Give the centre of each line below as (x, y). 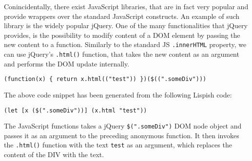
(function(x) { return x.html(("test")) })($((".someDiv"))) (105, 79)
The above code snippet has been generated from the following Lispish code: (118, 94)
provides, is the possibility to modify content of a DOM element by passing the (122, 35)
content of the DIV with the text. (54, 154)
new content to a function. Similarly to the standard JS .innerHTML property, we (125, 44)
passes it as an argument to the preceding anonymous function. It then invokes (122, 135)
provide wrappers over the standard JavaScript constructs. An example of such (122, 16)
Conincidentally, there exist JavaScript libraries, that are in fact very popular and (126, 6)
